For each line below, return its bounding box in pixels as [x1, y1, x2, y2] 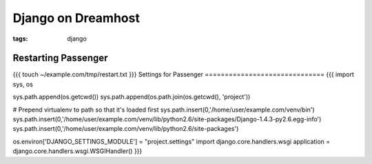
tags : [12, 34, 28, 43]
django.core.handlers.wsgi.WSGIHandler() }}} [12, 147, 143, 155]
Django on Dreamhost [12, 10, 141, 25]
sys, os [12, 80, 34, 88]
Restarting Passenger [12, 52, 108, 64]
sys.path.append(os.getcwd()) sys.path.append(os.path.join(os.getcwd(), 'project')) [12, 93, 251, 101]
